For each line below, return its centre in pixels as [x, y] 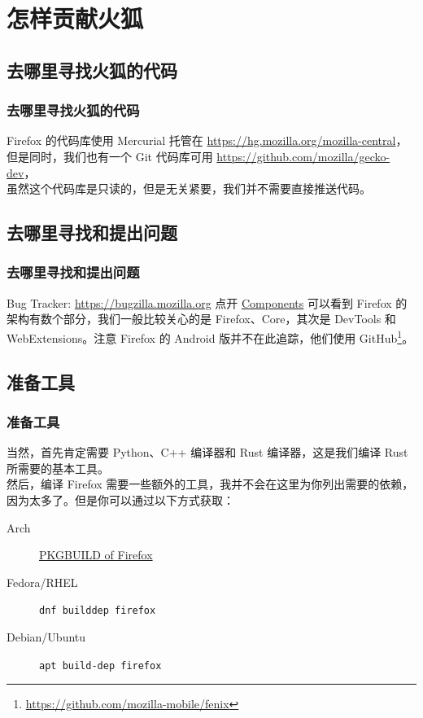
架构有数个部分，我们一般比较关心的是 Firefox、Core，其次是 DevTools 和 [201, 319]
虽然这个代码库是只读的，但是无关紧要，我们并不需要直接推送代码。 [189, 188]
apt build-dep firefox [100, 665]
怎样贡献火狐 [75, 18]
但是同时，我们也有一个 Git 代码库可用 [110, 156]
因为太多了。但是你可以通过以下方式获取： [120, 499]
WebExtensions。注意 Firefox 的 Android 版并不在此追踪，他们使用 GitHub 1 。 [210, 336]
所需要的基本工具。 [58, 468]
